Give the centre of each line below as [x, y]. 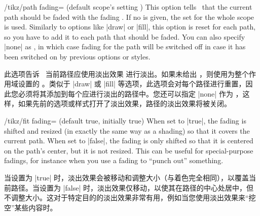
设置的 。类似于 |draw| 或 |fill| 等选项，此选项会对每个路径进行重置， [132, 84]
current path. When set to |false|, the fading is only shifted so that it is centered [129, 141]
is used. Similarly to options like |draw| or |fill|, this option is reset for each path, [130, 27]
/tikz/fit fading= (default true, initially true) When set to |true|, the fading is [125, 120]
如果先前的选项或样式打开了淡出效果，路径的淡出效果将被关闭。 [124, 103]
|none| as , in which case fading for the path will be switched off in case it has [125, 47]
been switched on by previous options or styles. [77, 56]
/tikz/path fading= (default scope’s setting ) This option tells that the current [128, 7]
